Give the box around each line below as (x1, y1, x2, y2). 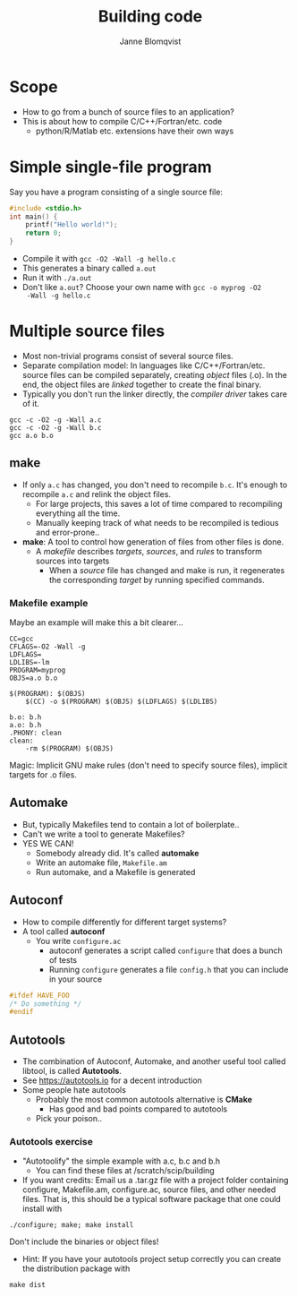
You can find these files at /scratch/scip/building (35, 1165, 215, 1176)
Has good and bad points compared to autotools (48, 1104, 228, 1114)
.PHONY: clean (9, 728, 63, 738)
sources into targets (35, 555, 110, 566)
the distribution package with (21, 1263, 131, 1274)
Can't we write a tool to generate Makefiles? (21, 829, 185, 839)
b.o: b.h (9, 713, 42, 722)
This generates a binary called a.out (21, 262, 157, 273)
